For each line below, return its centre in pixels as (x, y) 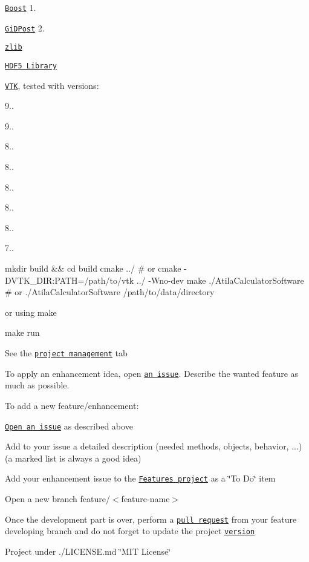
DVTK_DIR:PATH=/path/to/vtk (70, 280)
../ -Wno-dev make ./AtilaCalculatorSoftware (220, 280)
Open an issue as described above (69, 426)
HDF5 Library (31, 66)
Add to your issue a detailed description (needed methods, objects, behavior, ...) (154, 446)
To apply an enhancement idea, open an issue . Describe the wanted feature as (152, 373)
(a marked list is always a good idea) (73, 458)
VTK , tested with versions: (52, 85)
